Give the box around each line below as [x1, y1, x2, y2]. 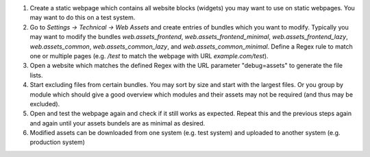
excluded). [29, 99, 60, 108]
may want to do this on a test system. [29, 14, 136, 22]
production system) [29, 138, 86, 147]
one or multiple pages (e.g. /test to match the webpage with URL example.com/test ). [29, 51, 269, 60]
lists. [29, 71, 44, 79]
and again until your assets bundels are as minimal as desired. [29, 119, 206, 127]
